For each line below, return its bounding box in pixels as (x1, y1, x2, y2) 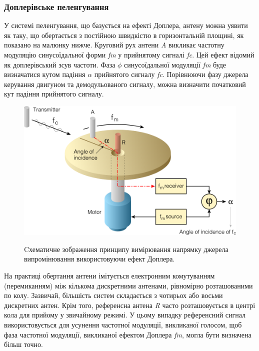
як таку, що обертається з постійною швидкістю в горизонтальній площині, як (4, 29, 244, 40)
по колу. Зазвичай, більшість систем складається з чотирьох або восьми (4, 290, 223, 300)
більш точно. (4, 339, 43, 349)
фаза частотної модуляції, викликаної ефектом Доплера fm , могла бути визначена (4, 329, 251, 339)
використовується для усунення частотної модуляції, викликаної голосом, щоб (4, 319, 242, 329)
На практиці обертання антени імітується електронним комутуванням (4, 270, 215, 280)
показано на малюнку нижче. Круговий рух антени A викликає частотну (4, 39, 224, 50)
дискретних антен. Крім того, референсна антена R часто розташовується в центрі (4, 299, 255, 310)
